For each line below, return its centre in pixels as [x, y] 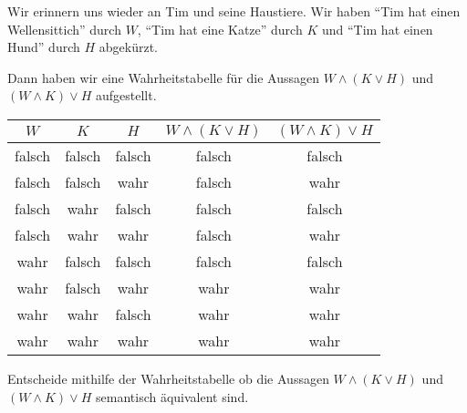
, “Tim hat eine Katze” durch [220, 29]
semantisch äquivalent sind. [172, 396]
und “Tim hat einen [377, 29]
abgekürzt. [128, 47]
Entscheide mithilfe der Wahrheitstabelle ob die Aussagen [168, 378]
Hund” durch [44, 47]
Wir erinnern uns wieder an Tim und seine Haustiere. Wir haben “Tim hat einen [234, 11]
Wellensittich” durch [64, 29]
